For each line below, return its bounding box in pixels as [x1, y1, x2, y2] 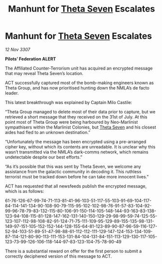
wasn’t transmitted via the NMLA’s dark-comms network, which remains [5, 149, 149, 155]
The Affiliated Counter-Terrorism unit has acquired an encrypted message [5, 65, 153, 71]
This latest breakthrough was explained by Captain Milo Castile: [5, 99, 132, 105]
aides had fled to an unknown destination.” [5, 129, 91, 135]
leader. [5, 90, 19, 96]
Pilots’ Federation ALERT [5, 56, 56, 61]
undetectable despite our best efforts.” [5, 154, 82, 160]
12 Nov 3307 [5, 46, 31, 52]
